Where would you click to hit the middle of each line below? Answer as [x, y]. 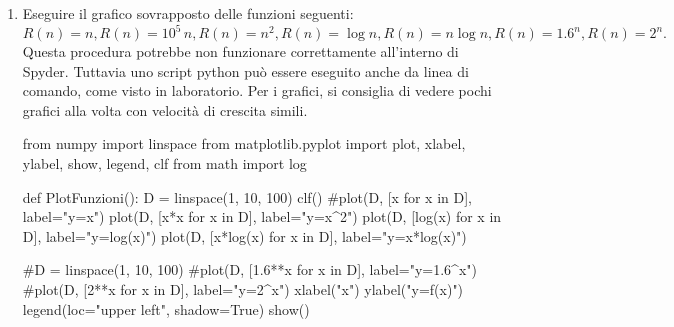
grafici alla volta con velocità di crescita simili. [165, 109]
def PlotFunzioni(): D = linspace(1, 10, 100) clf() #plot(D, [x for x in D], [247, 196]
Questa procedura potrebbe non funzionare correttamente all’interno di [240, 51]
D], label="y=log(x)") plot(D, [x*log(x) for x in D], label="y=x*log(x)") [244, 235]
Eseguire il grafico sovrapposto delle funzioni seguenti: [188, 13]
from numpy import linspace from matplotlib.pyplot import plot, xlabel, [244, 143]
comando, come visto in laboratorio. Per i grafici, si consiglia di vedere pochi [257, 90]
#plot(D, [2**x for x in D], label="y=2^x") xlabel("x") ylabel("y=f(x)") [243, 289]
